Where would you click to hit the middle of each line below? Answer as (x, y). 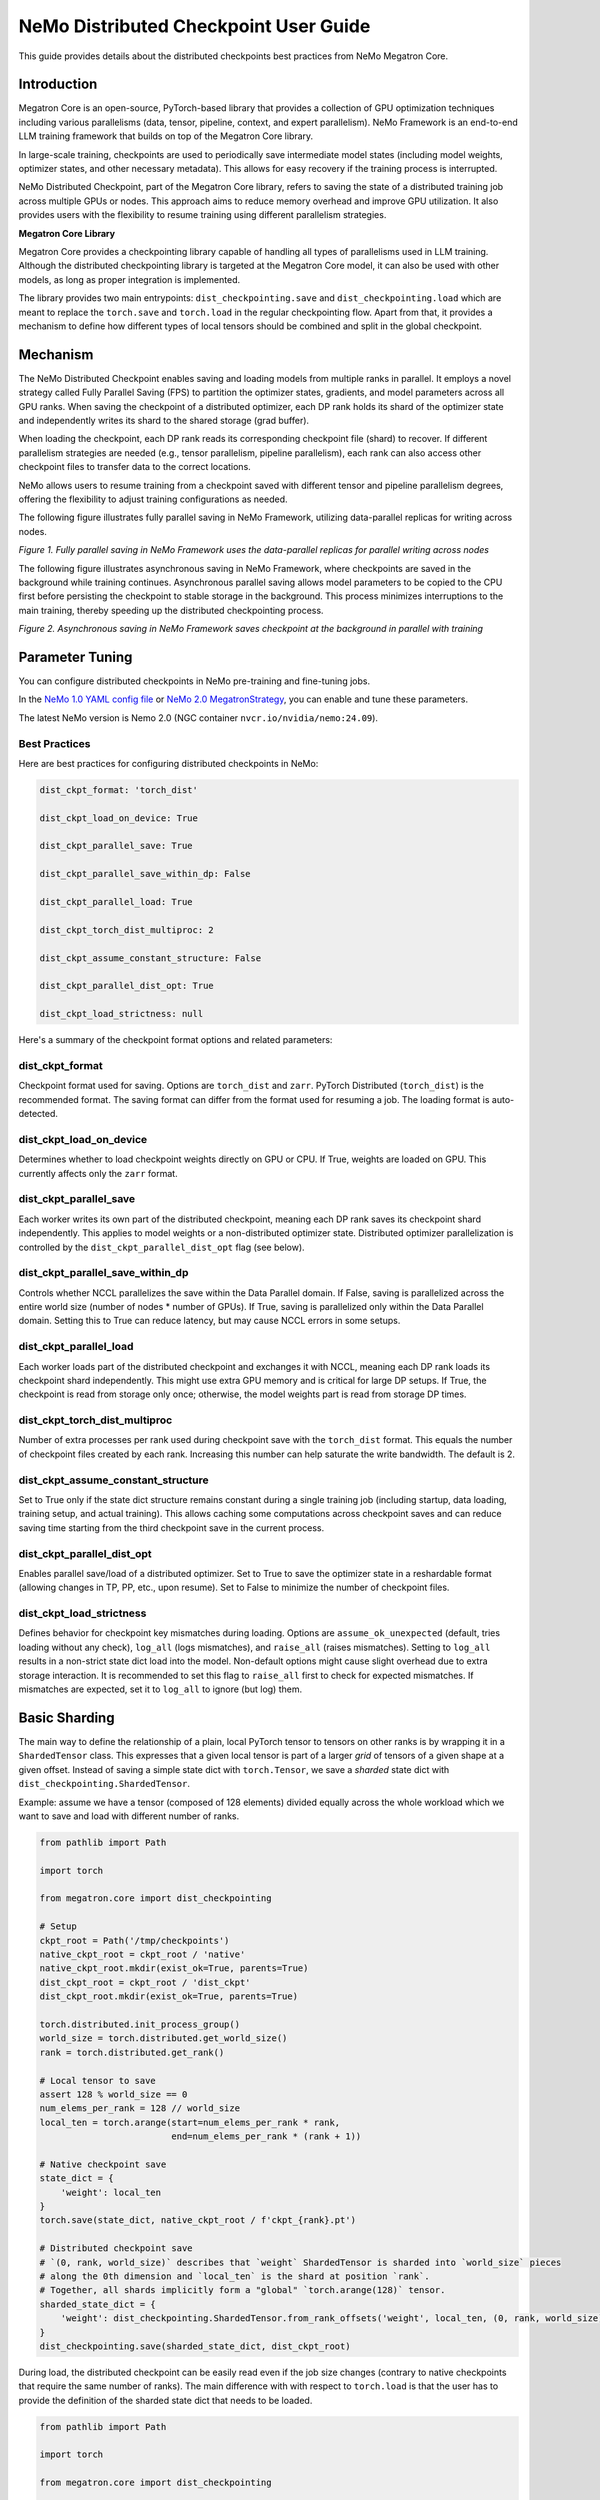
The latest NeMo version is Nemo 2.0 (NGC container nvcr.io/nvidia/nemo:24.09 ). (198, 717)
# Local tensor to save (98, 2080)
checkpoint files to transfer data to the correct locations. (135, 467)
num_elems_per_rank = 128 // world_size (139, 2108)
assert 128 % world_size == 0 (113, 2094)
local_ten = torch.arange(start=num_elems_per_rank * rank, (190, 2122)
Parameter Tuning (75, 656)
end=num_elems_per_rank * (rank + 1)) (266, 2136)
